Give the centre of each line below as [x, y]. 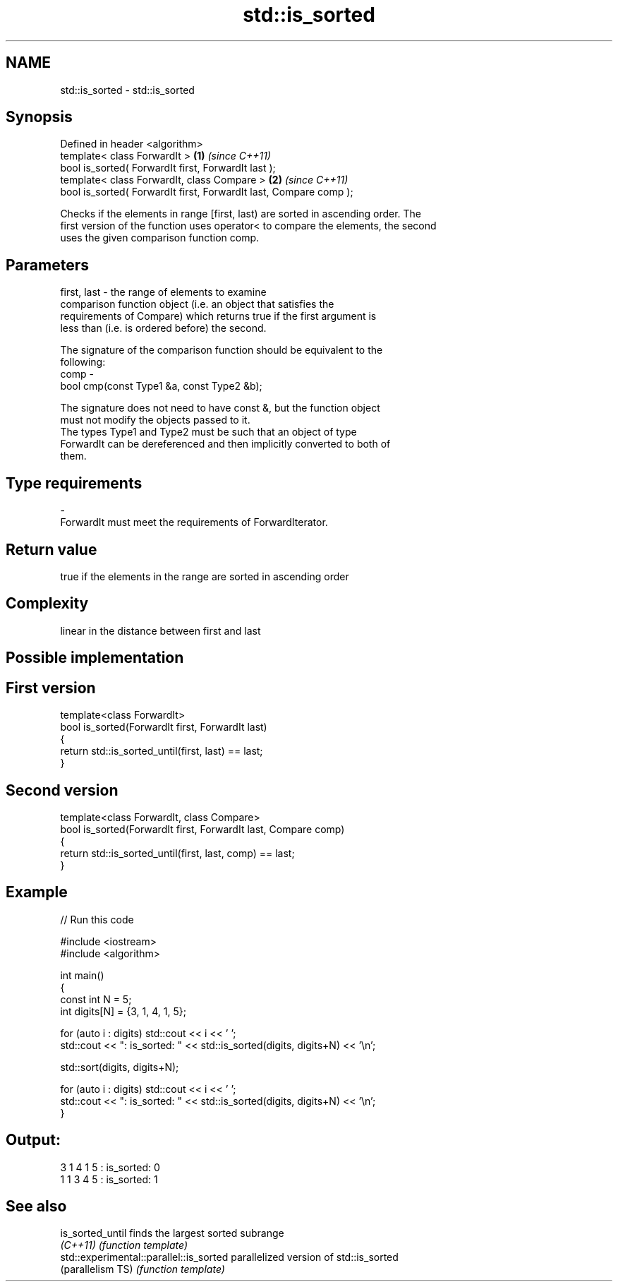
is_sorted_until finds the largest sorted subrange [172, 1233]
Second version [62, 790]
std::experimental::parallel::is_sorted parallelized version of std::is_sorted [229, 1257]
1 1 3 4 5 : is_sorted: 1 [109, 1179]
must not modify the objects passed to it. [155, 420]
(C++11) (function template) [124, 1245]
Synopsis [39, 117]
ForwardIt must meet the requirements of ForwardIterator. [194, 522]
